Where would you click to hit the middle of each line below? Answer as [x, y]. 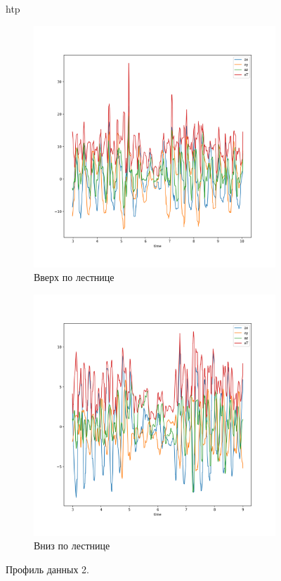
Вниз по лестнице [72, 546]
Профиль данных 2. [47, 569]
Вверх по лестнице [74, 277]
